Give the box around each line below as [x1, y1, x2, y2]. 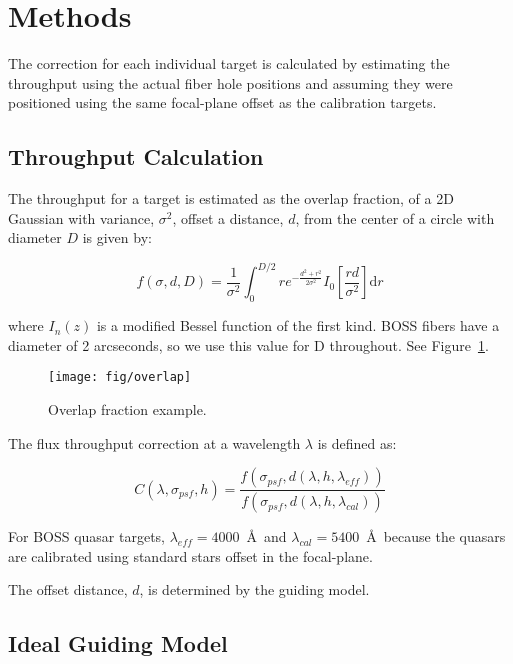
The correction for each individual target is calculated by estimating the [8, 53, 450, 74]
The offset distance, [8, 579, 128, 600]
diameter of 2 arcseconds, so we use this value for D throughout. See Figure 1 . [8, 334, 489, 355]
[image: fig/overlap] [48, 370, 192, 385]
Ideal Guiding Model [8, 628, 228, 659]
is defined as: [317, 432, 397, 453]
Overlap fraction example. [48, 399, 207, 420]
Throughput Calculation [8, 141, 264, 172]
